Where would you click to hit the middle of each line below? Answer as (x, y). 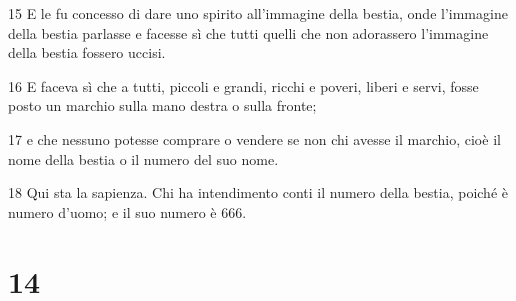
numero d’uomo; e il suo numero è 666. (127, 211)
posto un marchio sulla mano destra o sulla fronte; (162, 105)
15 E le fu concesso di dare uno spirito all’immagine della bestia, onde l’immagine (258, 13)
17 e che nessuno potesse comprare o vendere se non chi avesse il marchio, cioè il (254, 138)
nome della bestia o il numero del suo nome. (143, 158)
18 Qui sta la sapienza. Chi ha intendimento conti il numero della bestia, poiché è (258, 192)
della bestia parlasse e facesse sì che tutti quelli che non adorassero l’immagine (248, 32)
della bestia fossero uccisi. (87, 52)
